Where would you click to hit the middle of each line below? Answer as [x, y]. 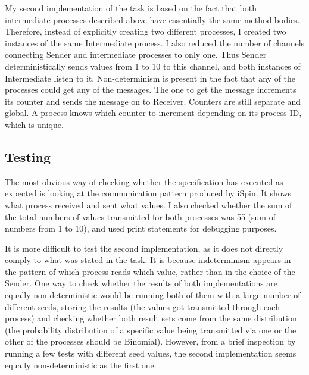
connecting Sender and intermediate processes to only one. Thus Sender [136, 54]
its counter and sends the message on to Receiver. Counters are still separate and [153, 101]
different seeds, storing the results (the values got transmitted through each [142, 306]
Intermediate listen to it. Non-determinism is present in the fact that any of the [150, 78]
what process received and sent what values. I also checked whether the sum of [149, 204]
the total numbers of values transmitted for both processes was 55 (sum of [140, 216]
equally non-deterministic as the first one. [81, 365]
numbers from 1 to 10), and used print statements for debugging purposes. [141, 228]
